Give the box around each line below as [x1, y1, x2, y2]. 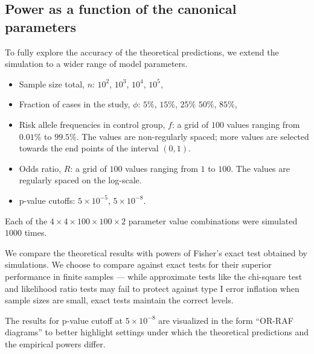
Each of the [5, 214, 48, 227]
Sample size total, [19, 77, 85, 90]
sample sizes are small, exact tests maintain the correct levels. [5, 294, 234, 306]
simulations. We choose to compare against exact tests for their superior [5, 258, 272, 271]
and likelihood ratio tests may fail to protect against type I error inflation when [5, 282, 300, 294]
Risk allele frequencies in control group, [19, 118, 165, 130]
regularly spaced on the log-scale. [19, 174, 142, 186]
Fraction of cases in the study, [19, 98, 130, 110]
